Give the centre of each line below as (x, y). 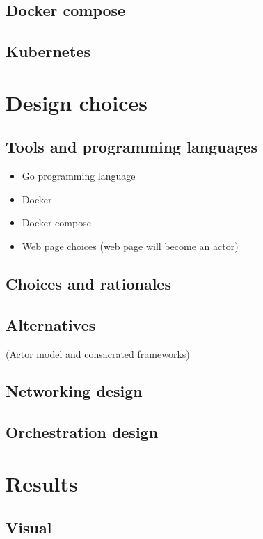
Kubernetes (48, 51)
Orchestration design (82, 432)
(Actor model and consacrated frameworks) (98, 353)
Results (42, 483)
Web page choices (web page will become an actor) (130, 245)
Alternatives (51, 324)
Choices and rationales (88, 283)
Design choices (77, 102)
